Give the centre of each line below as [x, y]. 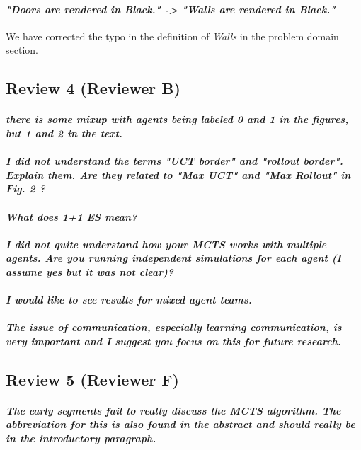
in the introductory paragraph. [81, 438]
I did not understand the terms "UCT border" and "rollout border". [174, 161]
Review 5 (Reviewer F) [92, 379]
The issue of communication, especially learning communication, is [174, 327]
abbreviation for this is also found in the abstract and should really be [180, 424]
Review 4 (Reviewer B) [93, 88]
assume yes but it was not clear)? [90, 271]
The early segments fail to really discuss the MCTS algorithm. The [173, 410]
